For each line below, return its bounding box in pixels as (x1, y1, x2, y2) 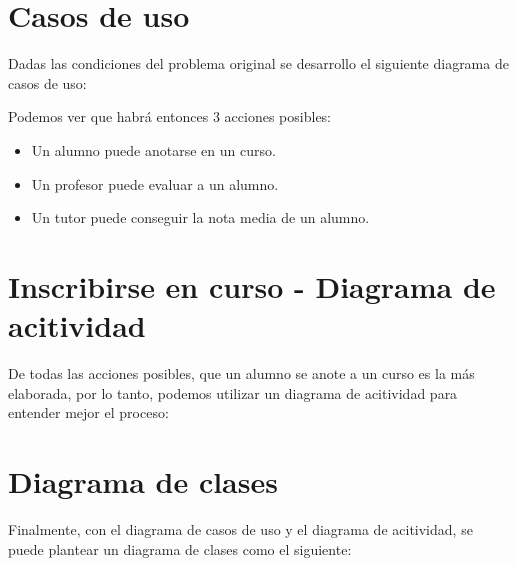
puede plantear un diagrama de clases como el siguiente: (8, 538, 352, 559)
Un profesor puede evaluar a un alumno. (31, 173, 279, 194)
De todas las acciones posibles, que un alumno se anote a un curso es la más (8, 363, 475, 383)
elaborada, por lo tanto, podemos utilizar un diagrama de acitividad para (8, 382, 458, 403)
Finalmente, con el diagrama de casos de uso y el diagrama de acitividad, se (8, 518, 473, 539)
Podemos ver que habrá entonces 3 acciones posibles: (8, 106, 332, 127)
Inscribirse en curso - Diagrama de (8, 265, 496, 306)
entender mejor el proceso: (8, 402, 169, 423)
